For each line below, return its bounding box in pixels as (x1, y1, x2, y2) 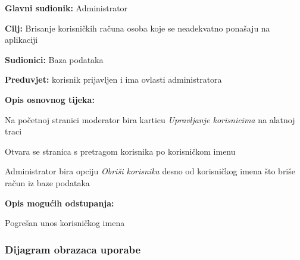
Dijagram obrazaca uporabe (5, 242, 141, 256)
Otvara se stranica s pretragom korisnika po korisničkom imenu (5, 145, 236, 157)
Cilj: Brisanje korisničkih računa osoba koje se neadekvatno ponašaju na (5, 21, 270, 34)
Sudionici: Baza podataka (5, 53, 104, 65)
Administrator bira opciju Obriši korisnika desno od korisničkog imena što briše (5, 165, 295, 177)
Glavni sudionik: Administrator (5, 2, 128, 14)
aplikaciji (5, 33, 38, 46)
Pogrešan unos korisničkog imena (5, 217, 125, 229)
